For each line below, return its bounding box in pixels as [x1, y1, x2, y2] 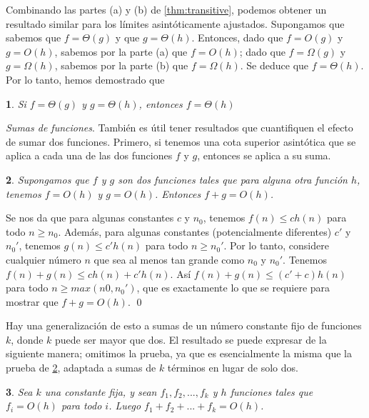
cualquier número [6, 252, 81, 267]
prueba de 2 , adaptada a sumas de [6, 360, 156, 375]
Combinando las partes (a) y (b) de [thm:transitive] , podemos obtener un [6, 2, 327, 16]
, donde [11, 332, 44, 347]
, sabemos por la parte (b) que [54, 58, 188, 73]
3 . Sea [6, 384, 33, 399]
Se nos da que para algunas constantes [6, 210, 174, 225]
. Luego [108, 398, 141, 413]
